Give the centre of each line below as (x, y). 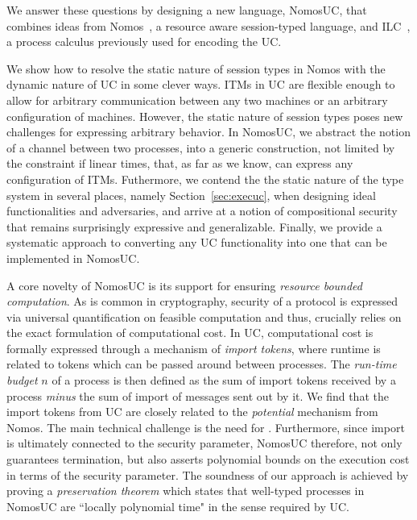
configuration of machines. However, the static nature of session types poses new (205, 116)
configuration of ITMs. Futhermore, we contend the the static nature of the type (205, 179)
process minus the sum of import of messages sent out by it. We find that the (198, 395)
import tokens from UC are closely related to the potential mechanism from (192, 412)
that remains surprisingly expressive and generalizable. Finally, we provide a (194, 226)
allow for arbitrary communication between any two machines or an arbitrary (197, 100)
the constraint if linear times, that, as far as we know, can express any (180, 163)
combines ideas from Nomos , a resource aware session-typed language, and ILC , (208, 25)
